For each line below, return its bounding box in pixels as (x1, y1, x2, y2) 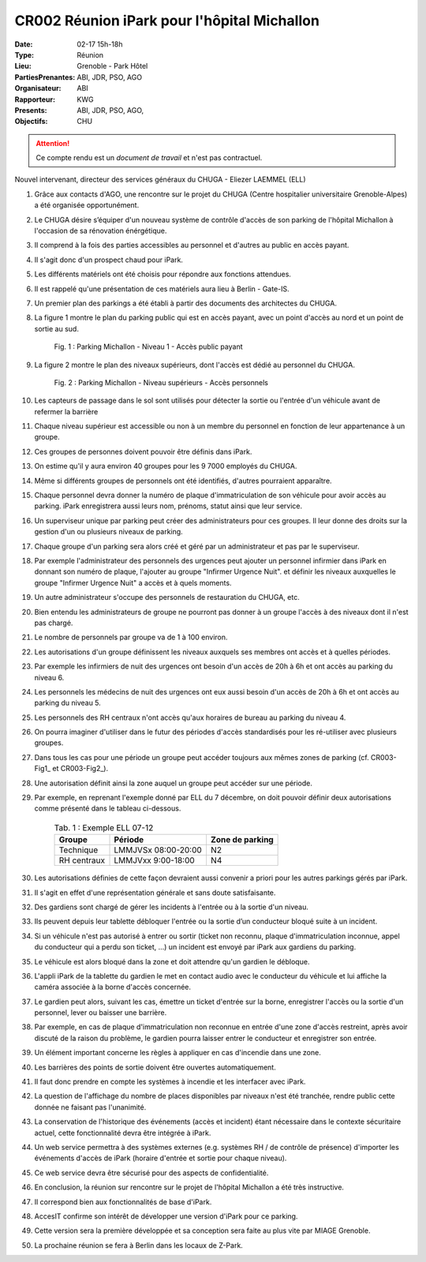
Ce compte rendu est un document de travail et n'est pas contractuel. (35, 153, 263, 163)
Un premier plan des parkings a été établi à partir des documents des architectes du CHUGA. (34, 298, 337, 308)
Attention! (35, 138, 70, 148)
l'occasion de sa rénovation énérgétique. (34, 226, 167, 236)
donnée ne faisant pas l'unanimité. (34, 1102, 147, 1112)
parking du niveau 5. (34, 698, 102, 708)
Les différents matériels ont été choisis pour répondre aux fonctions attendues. (34, 269, 292, 279)
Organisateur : (14, 84, 62, 93)
